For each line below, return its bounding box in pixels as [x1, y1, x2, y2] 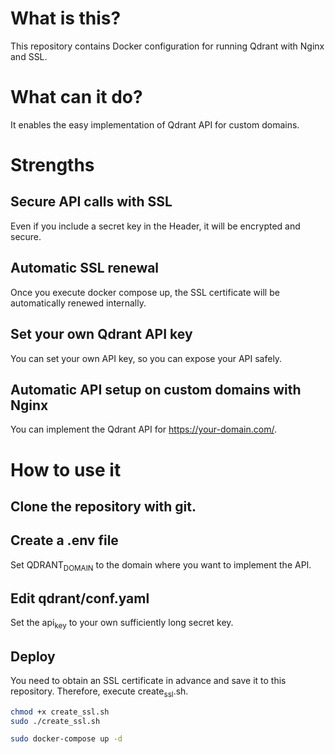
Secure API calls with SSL [10, 193, 173, 211]
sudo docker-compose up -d [10, 734, 123, 744]
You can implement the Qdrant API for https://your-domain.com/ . [10, 423, 278, 436]
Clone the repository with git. [10, 498, 197, 515]
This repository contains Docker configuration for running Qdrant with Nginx [10, 40, 325, 52]
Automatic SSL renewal [10, 260, 160, 277]
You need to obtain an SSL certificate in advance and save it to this [10, 674, 287, 686]
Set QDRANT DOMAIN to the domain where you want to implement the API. [10, 558, 312, 573]
